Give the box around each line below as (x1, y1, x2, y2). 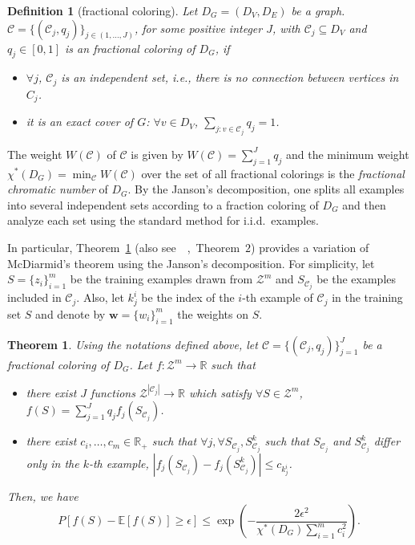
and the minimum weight (286, 145, 409, 162)
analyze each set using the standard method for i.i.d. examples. (7, 212, 319, 229)
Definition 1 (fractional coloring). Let (7, 2, 198, 18)
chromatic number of (7, 181, 108, 197)
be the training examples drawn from (70, 270, 253, 287)
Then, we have (7, 487, 79, 504)
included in (7, 289, 62, 306)
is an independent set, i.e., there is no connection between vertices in (61, 69, 399, 86)
